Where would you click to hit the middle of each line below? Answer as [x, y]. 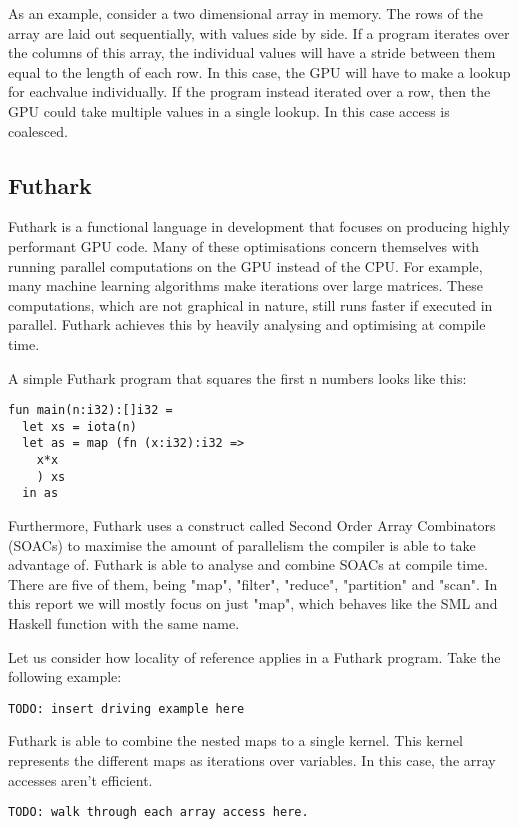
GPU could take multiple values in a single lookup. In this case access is [229, 110]
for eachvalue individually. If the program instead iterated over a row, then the [249, 91]
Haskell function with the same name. [124, 623]
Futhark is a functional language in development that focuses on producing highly [259, 226]
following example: [65, 676]
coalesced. [38, 130]
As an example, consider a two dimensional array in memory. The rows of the [245, 13]
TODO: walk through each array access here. [158, 812]
